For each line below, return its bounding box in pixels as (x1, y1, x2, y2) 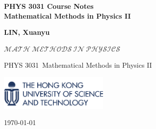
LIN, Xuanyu (4, 27, 50, 37)
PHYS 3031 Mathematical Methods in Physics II (4, 60, 152, 70)
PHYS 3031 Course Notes (4, 1, 94, 11)
